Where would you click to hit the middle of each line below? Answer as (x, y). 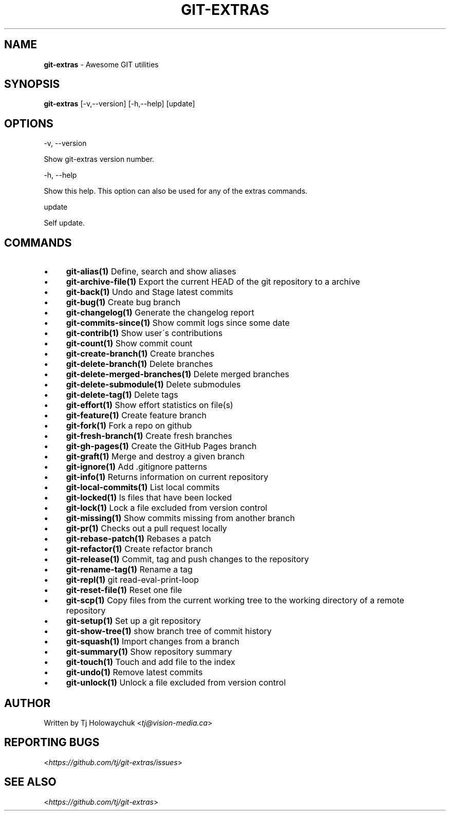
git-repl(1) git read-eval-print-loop (133, 580)
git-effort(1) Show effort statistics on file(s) (149, 405)
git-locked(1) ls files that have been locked (149, 498)
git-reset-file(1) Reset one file (124, 590)
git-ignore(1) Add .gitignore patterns (137, 467)
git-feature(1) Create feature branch (136, 415)
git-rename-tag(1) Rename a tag (129, 570)
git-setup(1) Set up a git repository (133, 621)
